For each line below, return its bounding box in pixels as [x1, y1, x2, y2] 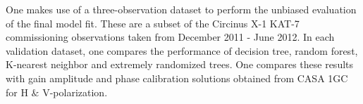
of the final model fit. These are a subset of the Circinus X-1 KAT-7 [6, 15, 300, 30]
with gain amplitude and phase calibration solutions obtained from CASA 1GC [6, 70, 348, 85]
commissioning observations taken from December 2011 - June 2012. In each [6, 30, 335, 44]
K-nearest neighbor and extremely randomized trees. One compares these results [6, 57, 354, 72]
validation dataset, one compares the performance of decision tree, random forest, [6, 43, 358, 58]
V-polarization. [42, 84, 108, 99]
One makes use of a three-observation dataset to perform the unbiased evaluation [6, 2, 357, 16]
